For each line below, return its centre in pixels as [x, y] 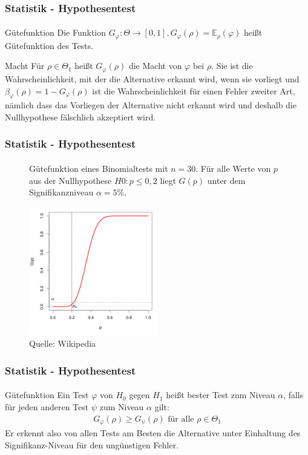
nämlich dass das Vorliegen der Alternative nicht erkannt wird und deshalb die [151, 105]
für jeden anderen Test [47, 406]
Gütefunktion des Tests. [49, 45]
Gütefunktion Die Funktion [56, 32]
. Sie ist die [232, 66]
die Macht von [155, 66]
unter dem [226, 180]
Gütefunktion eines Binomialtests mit [99, 168]
